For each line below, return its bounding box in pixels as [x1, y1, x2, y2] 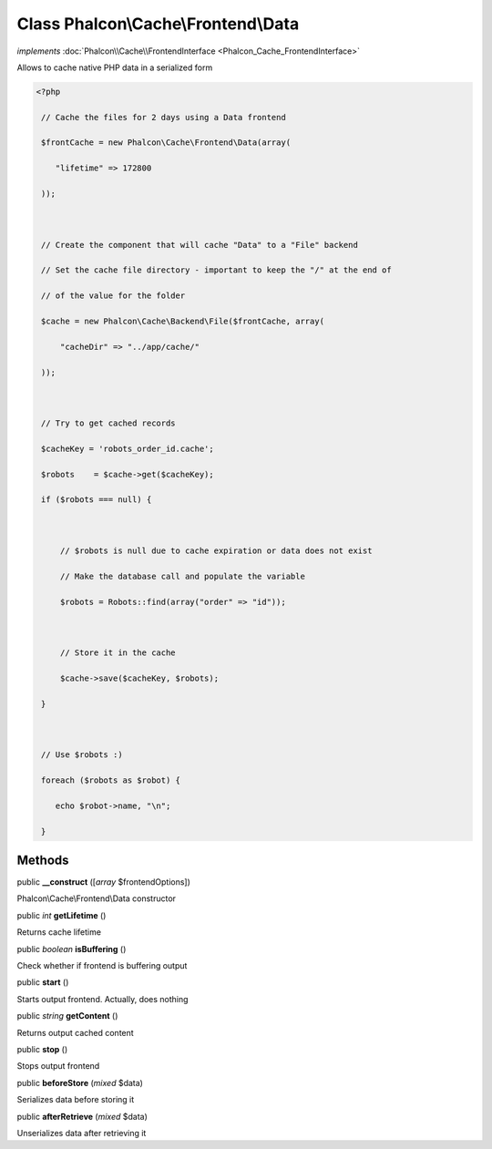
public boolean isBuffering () [16, 943, 127, 954]
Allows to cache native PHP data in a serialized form [16, 62, 213, 73]
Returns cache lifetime [16, 927, 102, 938]
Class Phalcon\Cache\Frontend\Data [16, 14, 300, 34]
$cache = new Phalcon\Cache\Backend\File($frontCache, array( [41, 315, 325, 326]
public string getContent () [16, 1011, 118, 1021]
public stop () [16, 1043, 68, 1054]
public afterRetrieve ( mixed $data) [16, 1111, 148, 1122]
